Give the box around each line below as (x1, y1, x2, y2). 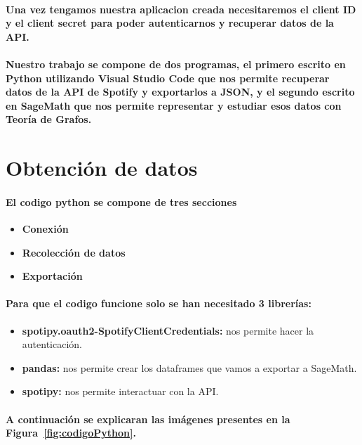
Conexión (22, 221, 69, 236)
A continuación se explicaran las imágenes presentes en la (6, 411, 290, 426)
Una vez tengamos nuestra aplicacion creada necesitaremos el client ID (6, 1, 356, 16)
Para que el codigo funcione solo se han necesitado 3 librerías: (6, 296, 311, 311)
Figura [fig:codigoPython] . (6, 425, 136, 440)
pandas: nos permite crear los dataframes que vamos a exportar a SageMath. (22, 360, 357, 375)
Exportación (22, 269, 83, 283)
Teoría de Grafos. (6, 112, 92, 127)
